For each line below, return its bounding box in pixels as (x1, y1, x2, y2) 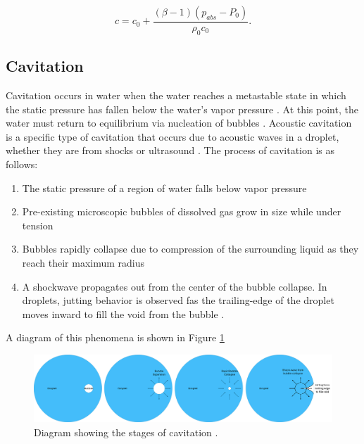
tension (22, 217, 54, 232)
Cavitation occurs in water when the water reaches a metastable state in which (6, 88, 346, 103)
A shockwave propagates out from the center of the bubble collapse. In (22, 279, 327, 293)
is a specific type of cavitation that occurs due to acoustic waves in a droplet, (6, 129, 339, 144)
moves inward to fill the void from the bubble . (22, 306, 225, 321)
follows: (6, 157, 38, 171)
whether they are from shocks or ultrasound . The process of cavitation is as (6, 143, 335, 158)
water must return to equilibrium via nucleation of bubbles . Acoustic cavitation (6, 115, 352, 130)
